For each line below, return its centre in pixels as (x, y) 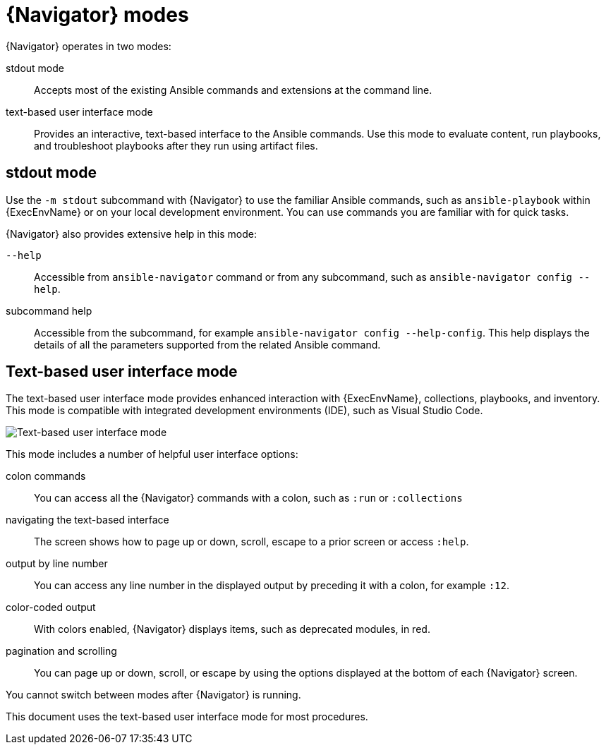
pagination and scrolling (61, 651)
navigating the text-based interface (87, 520)
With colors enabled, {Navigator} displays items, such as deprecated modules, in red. (232, 629)
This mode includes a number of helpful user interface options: (152, 454)
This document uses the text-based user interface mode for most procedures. (187, 717)
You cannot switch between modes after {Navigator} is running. (153, 695)
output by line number (57, 564)
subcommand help (49, 310)
